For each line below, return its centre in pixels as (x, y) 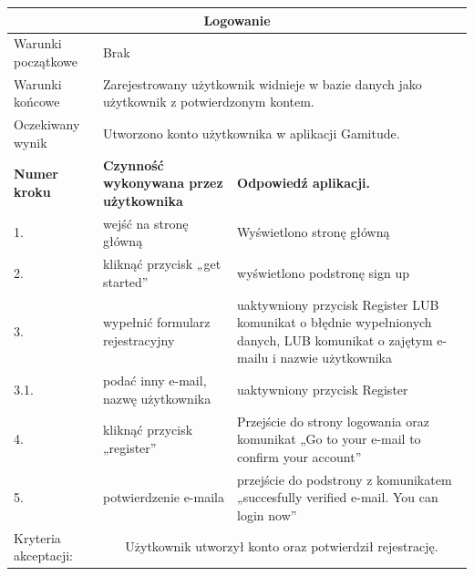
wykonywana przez (163, 183)
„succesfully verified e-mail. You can (338, 497)
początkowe (46, 61)
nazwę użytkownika (157, 398)
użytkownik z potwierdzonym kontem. (208, 102)
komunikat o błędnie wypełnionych (335, 322)
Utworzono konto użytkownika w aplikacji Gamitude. (251, 134)
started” (125, 281)
